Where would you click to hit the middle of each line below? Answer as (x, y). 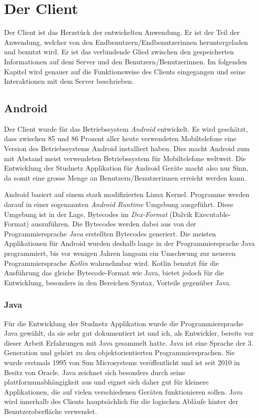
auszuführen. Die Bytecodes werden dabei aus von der (114, 224)
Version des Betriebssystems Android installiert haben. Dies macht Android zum (127, 148)
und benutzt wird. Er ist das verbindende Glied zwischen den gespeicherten (119, 52)
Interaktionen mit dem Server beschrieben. (69, 81)
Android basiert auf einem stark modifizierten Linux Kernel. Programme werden (127, 194)
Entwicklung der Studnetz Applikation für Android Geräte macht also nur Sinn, (126, 168)
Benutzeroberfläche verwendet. (51, 411)
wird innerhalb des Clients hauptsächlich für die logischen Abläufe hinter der (121, 401)
